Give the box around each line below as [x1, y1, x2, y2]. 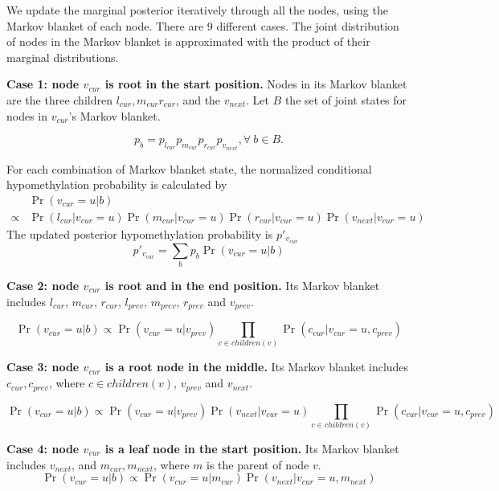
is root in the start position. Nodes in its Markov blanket [104, 76, 407, 92]
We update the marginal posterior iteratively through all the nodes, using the [6, 2, 388, 18]
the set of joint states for [284, 91, 407, 108]
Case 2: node [6, 277, 80, 294]
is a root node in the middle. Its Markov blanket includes [104, 358, 409, 375]
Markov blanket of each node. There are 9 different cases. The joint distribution [6, 17, 399, 34]
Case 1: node [6, 76, 80, 92]
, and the [175, 91, 221, 108]
